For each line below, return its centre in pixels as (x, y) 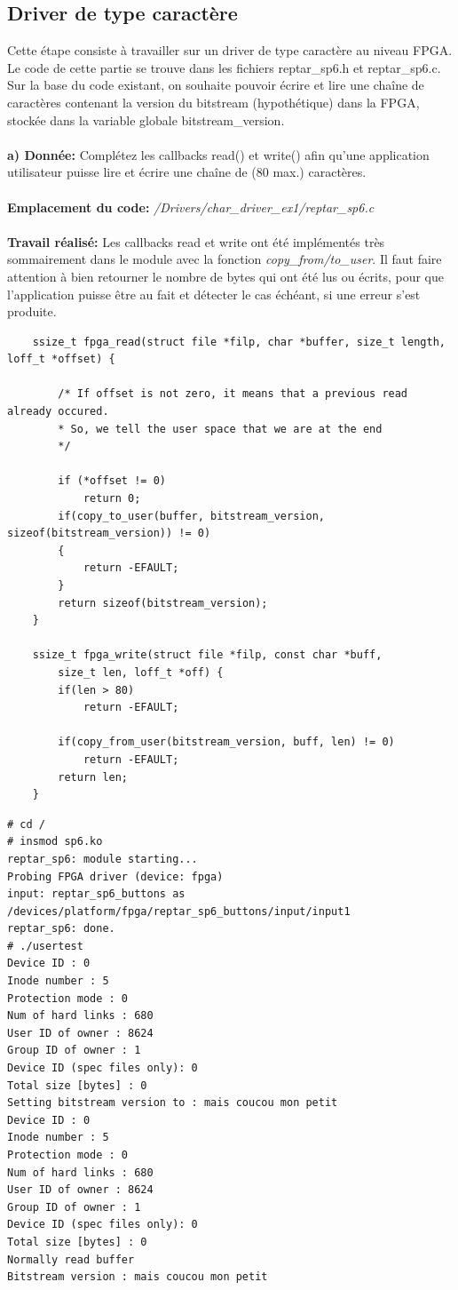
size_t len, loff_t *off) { (141, 672)
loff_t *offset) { (61, 359)
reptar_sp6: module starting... (103, 859)
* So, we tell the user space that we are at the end (220, 429)
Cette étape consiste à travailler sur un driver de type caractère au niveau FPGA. (230, 50)
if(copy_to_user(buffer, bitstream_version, (191, 516)
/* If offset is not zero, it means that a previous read (233, 394)
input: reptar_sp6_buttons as (96, 894)
